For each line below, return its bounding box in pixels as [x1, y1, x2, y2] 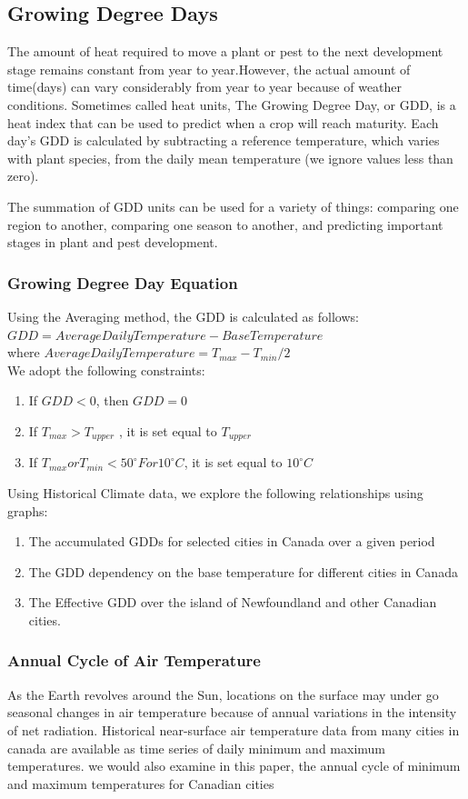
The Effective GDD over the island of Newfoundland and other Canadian [28, 593, 437, 612]
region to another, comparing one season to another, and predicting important [7, 215, 443, 234]
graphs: [7, 501, 48, 520]
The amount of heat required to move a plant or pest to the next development [7, 42, 443, 61]
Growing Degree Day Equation [7, 271, 238, 294]
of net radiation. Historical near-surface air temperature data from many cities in [7, 720, 460, 739]
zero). [7, 166, 39, 185]
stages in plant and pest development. [7, 233, 218, 252]
